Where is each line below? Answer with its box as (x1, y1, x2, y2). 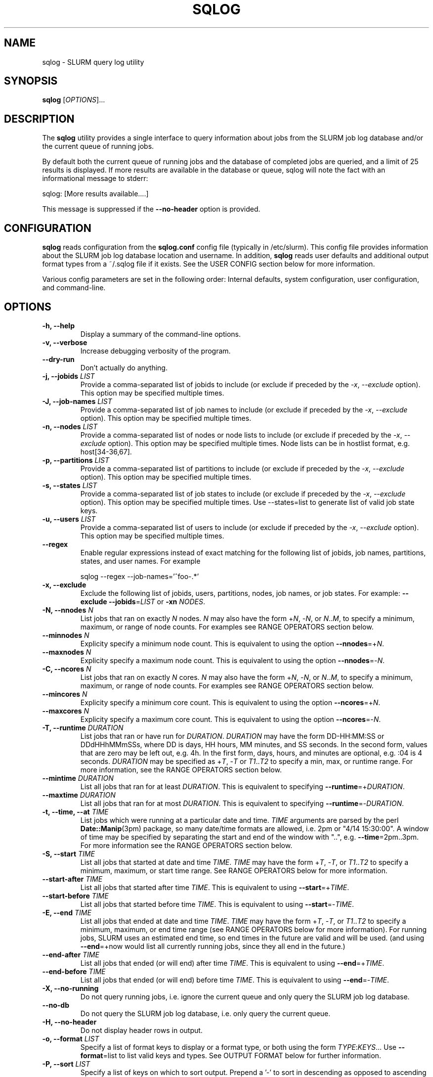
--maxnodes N (42, 647, 91, 656)
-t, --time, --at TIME (42, 807, 109, 816)
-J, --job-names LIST (42, 397, 112, 405)
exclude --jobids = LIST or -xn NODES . (80, 597, 205, 606)
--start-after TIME (42, 874, 103, 883)
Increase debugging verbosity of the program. (80, 346, 231, 355)
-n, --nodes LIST (42, 422, 98, 431)
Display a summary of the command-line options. (80, 329, 241, 338)
